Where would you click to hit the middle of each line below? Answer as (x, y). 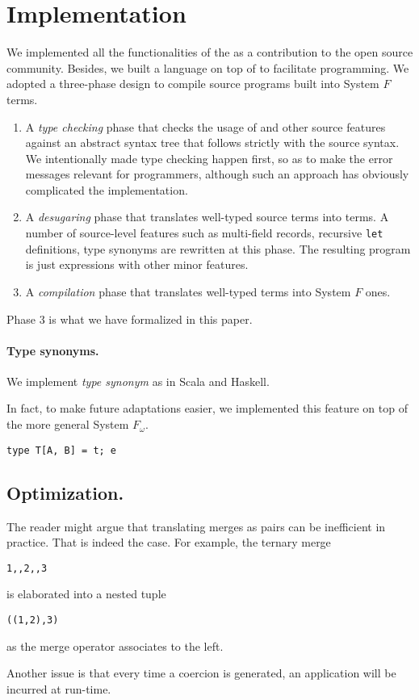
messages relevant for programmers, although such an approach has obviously (217, 174)
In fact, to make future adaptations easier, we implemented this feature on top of (207, 408)
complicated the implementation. (107, 189)
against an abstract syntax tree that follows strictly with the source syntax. (212, 143)
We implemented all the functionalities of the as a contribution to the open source (210, 52)
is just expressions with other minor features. (137, 264)
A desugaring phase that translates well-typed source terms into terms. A (207, 217)
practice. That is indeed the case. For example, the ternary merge (169, 542)
